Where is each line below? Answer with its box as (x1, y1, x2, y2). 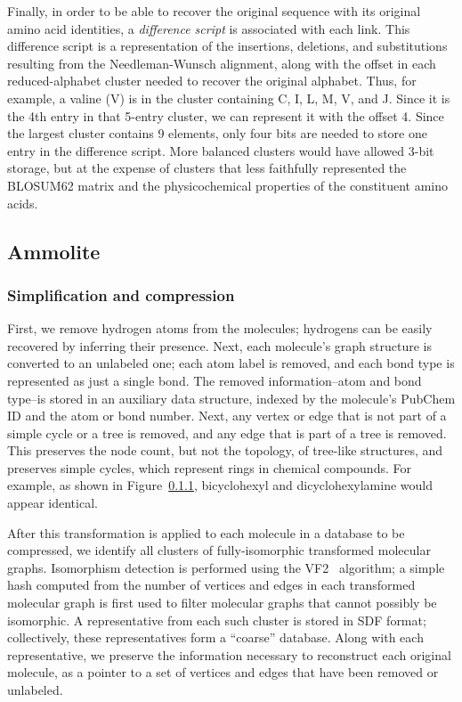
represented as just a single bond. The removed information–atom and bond (7, 371, 422, 389)
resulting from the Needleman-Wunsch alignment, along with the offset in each (7, 53, 436, 72)
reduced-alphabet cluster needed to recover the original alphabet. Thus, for (7, 71, 417, 90)
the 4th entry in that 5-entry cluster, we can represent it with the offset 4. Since (7, 106, 444, 125)
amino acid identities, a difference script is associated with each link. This (7, 19, 410, 37)
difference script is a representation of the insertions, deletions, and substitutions (7, 37, 448, 55)
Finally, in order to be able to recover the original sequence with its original (7, 2, 421, 20)
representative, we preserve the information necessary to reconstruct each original (7, 645, 451, 664)
